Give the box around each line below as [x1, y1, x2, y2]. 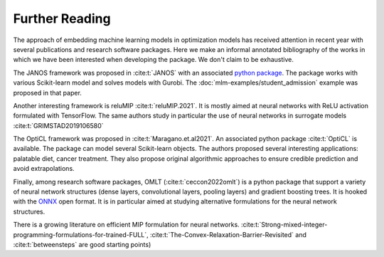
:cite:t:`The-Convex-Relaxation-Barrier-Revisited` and [149, 230, 307, 238]
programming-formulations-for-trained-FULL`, [13, 230, 149, 238]
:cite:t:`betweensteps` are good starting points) [13, 240, 151, 248]
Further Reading [13, 11, 111, 26]
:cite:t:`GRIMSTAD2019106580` [13, 121, 104, 130]
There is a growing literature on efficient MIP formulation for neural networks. [13, 221, 240, 229]
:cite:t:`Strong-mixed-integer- [240, 221, 328, 229]
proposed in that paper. [13, 88, 82, 97]
